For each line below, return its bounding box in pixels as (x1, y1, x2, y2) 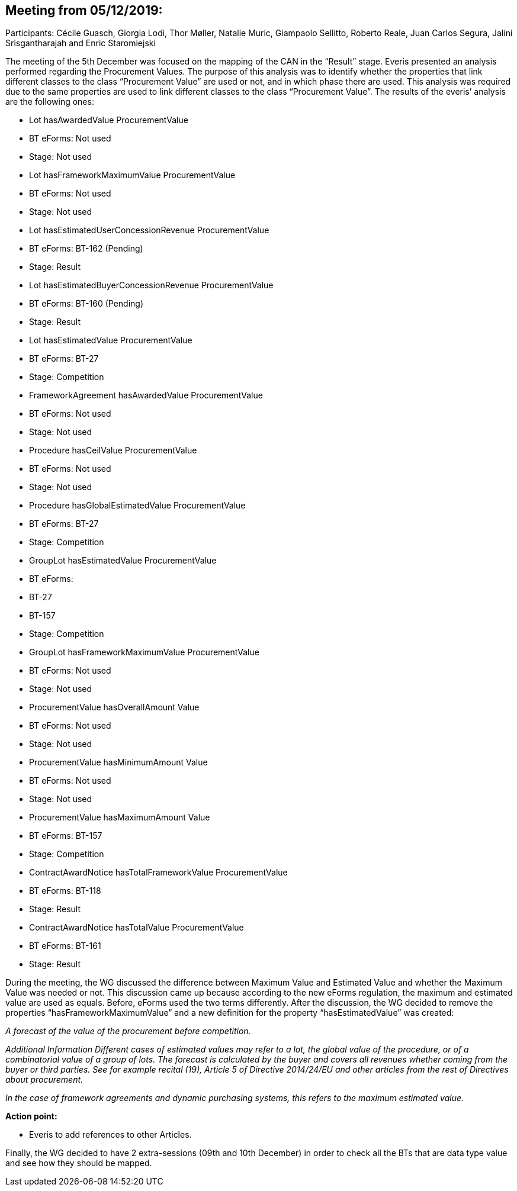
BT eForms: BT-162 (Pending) (29, 243, 143, 254)
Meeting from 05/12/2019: (5, 3, 163, 18)
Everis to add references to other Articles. (29, 1129, 192, 1140)
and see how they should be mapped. (5, 1158, 152, 1169)
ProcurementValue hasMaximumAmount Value (29, 812, 210, 823)
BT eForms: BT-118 (29, 886, 101, 896)
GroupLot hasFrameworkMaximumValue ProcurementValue (29, 647, 259, 658)
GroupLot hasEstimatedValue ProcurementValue (29, 555, 217, 566)
